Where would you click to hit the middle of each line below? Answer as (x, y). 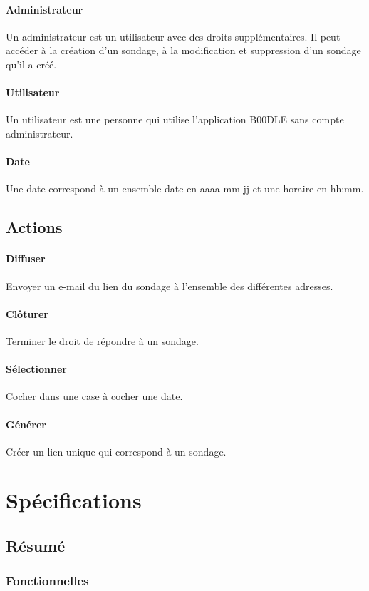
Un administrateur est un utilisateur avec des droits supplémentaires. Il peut (173, 36)
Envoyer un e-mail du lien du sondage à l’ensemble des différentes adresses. (170, 286)
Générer (26, 424)
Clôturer (27, 313)
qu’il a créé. (31, 64)
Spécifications (74, 500)
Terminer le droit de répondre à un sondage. (102, 340)
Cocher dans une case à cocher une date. (94, 396)
